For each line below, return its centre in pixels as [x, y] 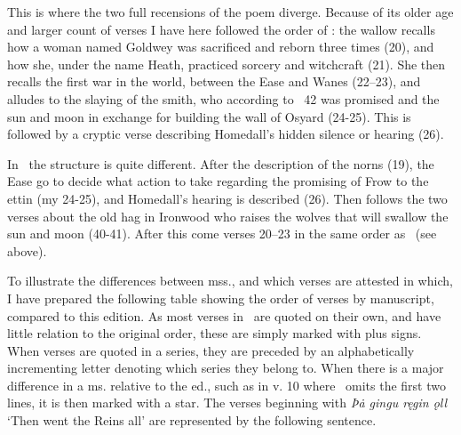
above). [27, 250]
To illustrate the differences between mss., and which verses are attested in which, [230, 281]
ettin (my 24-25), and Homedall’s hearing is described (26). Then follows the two [227, 198]
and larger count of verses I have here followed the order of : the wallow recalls [221, 29]
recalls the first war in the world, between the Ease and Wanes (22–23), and [214, 81]
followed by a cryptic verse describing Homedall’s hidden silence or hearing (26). [226, 134]
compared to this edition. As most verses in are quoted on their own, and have [224, 315]
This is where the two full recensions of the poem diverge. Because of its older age [230, 12]
